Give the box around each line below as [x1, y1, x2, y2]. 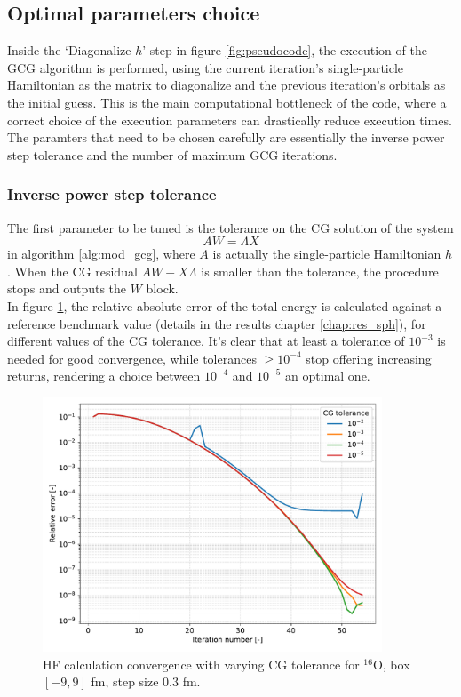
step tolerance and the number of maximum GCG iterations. [7, 145, 338, 164]
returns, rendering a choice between [7, 366, 201, 385]
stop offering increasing [306, 348, 432, 367]
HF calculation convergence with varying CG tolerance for [43, 654, 360, 673]
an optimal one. [285, 366, 370, 385]
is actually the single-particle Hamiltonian [212, 244, 441, 263]
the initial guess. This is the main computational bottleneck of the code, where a [7, 92, 447, 111]
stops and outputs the [7, 279, 127, 298]
